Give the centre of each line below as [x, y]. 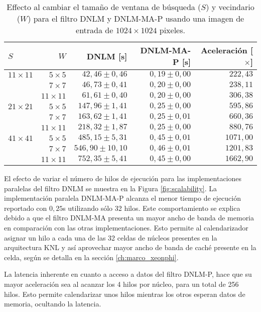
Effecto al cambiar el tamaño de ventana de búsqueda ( [104, 7]
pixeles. [172, 30]
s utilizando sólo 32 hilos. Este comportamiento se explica [152, 208]
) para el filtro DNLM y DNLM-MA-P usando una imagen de [136, 18]
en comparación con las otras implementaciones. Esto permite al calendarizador [126, 227]
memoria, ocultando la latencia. [53, 304]
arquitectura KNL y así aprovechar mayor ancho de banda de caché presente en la [130, 247]
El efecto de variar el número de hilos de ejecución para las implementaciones [123, 178]
